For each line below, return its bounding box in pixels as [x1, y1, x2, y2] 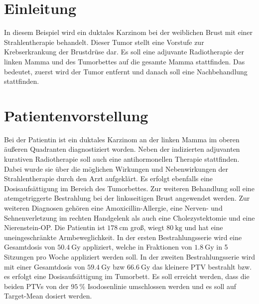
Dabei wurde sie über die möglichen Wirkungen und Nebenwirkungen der [4, 163, 229, 174]
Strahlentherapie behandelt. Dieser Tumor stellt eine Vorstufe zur [4, 36, 204, 47]
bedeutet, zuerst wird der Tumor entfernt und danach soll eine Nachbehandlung [4, 66, 248, 76]
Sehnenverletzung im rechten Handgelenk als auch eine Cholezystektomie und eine [4, 212, 255, 223]
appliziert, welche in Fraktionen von [83, 242, 192, 252]
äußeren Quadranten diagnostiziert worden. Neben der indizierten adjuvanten [4, 144, 240, 154]
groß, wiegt [130, 222, 164, 233]
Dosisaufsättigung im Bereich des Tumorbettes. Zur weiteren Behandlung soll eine [4, 183, 255, 193]
